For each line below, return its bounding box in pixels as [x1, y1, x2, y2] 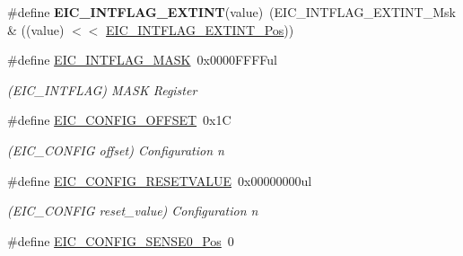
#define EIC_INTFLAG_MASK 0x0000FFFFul [7, 50, 277, 69]
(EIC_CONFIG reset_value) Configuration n [7, 201, 258, 220]
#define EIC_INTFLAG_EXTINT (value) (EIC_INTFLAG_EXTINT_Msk [7, 3, 456, 21]
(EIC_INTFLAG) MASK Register [7, 80, 197, 99]
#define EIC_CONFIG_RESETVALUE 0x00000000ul [7, 171, 312, 190]
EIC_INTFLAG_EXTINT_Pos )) [106, 20, 294, 39]
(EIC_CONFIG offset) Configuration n [7, 140, 224, 159]
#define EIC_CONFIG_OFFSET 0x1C [7, 110, 231, 129]
